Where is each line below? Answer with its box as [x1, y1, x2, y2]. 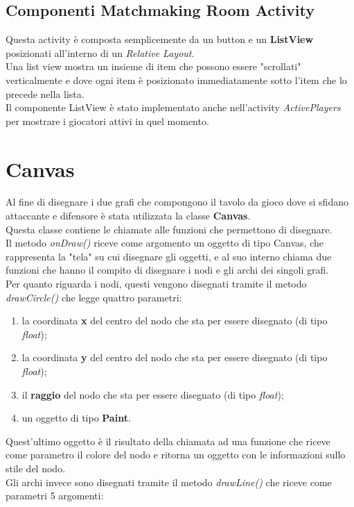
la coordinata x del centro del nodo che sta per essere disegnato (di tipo [21, 313, 328, 328]
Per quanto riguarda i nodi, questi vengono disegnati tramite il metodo [6, 276, 307, 291]
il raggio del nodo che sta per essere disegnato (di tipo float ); [21, 387, 284, 401]
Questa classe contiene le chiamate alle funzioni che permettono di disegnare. [6, 222, 333, 236]
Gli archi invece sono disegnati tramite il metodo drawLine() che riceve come [6, 474, 332, 489]
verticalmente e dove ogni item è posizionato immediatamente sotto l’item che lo [6, 72, 347, 87]
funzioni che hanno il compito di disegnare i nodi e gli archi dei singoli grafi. [6, 263, 329, 277]
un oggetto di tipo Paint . [21, 410, 131, 425]
